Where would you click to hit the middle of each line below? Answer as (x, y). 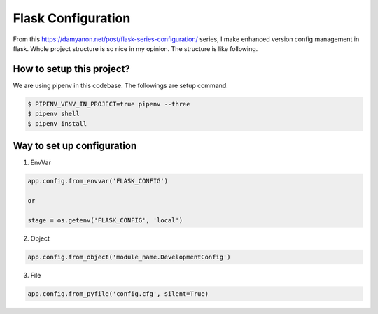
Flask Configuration (72, 18)
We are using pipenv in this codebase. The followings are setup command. (121, 85)
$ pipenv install (57, 123)
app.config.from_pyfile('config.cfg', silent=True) (118, 293)
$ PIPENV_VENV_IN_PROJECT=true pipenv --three (109, 104)
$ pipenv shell (54, 114)
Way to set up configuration (75, 146)
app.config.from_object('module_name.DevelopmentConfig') (129, 257)
